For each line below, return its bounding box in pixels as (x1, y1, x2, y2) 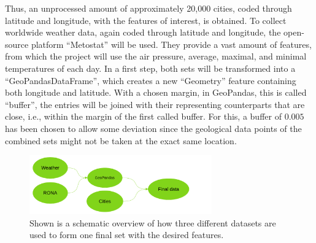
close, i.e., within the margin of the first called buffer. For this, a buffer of (5, 110, 282, 123)
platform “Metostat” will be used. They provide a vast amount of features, (31, 37, 312, 50)
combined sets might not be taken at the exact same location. (5, 134, 237, 147)
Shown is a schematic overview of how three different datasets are (29, 216, 276, 229)
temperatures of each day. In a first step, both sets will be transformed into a (5, 61, 296, 74)
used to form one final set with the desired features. (29, 228, 224, 241)
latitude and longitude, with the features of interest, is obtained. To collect (5, 13, 287, 26)
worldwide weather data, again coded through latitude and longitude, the (5, 26, 281, 39)
